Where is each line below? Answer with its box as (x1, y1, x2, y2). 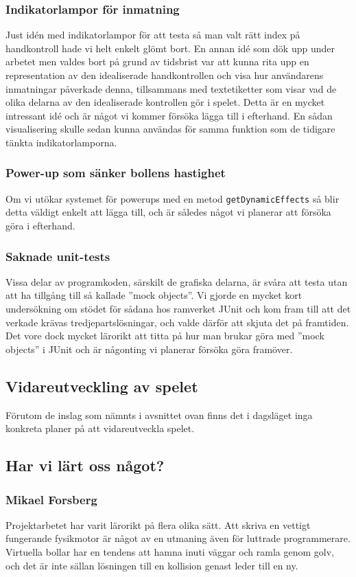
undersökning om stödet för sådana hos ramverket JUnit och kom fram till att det (5, 302, 351, 316)
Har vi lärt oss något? (5, 455, 165, 476)
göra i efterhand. (5, 218, 75, 233)
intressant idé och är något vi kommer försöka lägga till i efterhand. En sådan (5, 108, 333, 122)
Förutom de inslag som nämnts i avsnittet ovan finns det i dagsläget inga (5, 407, 313, 422)
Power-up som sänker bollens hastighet (5, 164, 226, 181)
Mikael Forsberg (5, 490, 97, 508)
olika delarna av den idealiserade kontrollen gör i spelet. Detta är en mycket (5, 95, 325, 109)
